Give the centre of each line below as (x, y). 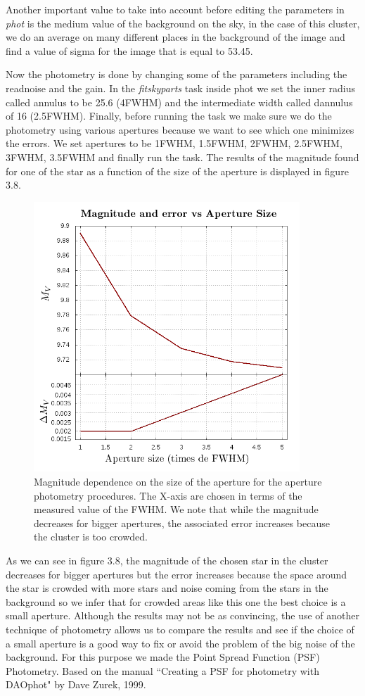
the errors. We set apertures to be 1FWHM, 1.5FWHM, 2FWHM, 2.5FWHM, (174, 143)
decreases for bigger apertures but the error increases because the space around (177, 574)
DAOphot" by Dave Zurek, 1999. (76, 684)
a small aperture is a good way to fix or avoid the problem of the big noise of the (180, 643)
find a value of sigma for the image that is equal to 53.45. (129, 50)
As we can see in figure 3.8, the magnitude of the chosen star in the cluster (167, 561)
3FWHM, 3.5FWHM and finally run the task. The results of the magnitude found (182, 157)
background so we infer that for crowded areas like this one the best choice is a (176, 601)
